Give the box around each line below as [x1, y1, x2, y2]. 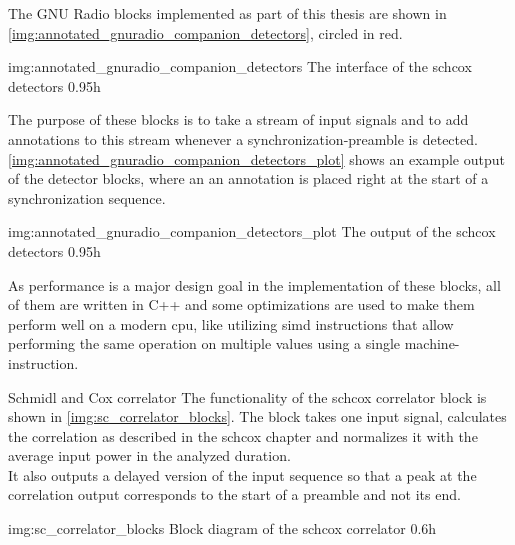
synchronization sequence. [8, 187, 166, 208]
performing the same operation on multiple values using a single [8, 333, 401, 354]
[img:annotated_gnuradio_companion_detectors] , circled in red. [8, 22, 403, 43]
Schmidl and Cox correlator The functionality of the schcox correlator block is [8, 386, 487, 407]
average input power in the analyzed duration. [8, 445, 291, 466]
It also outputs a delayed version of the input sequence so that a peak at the [8, 464, 477, 485]
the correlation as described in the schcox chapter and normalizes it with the [8, 425, 478, 446]
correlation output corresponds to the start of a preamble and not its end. [8, 484, 461, 505]
